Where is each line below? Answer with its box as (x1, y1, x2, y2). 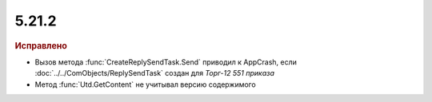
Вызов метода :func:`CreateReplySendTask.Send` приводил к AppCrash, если (34, 57, 298, 67)
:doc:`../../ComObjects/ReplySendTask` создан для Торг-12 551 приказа (34, 69, 275, 78)
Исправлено (14, 40, 67, 51)
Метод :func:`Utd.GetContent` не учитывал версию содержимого (34, 80, 256, 89)
